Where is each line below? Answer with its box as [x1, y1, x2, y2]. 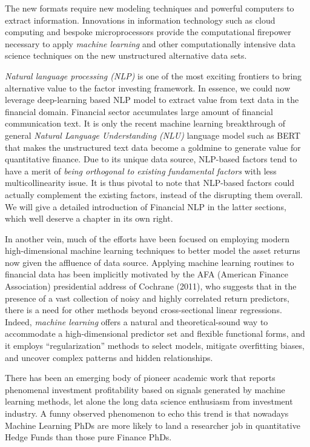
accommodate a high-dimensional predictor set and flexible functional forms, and [5, 327, 305, 340]
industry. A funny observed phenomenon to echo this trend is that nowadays [5, 407, 289, 419]
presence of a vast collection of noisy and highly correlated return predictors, [5, 291, 289, 304]
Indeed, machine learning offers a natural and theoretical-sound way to [5, 315, 268, 328]
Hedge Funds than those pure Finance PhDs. [5, 431, 172, 443]
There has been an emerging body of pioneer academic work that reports [5, 371, 275, 384]
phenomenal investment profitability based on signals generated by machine [5, 383, 285, 396]
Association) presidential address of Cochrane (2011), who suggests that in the [5, 280, 297, 293]
